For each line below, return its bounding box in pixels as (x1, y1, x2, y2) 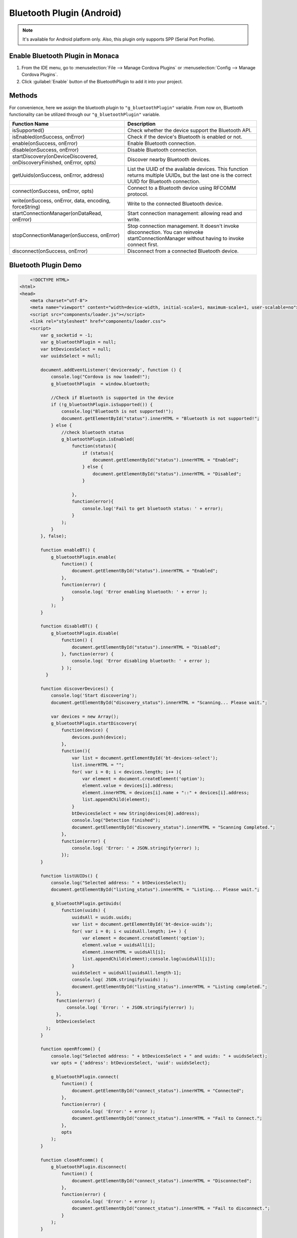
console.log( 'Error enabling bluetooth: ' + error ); (72, 589, 208, 594)
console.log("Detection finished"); (72, 818, 161, 823)
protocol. (127, 191, 148, 198)
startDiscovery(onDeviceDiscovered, (12, 153, 98, 160)
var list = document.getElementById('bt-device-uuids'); (72, 922, 213, 927)
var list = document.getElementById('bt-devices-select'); (72, 755, 218, 761)
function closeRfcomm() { (40, 1157, 103, 1163)
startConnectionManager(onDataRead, (12, 210, 102, 217)
